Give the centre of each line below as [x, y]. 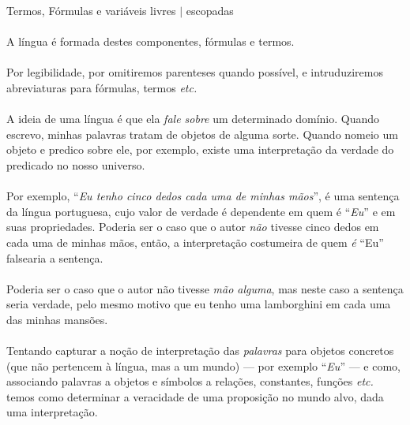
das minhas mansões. [57, 319]
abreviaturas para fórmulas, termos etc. [102, 87]
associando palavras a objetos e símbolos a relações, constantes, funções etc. [190, 381]
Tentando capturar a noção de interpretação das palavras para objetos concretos [200, 350]
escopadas [210, 10]
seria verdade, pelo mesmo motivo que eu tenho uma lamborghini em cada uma [199, 304]
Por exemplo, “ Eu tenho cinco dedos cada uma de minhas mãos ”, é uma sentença [203, 196]
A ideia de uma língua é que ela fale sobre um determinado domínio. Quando [193, 119]
